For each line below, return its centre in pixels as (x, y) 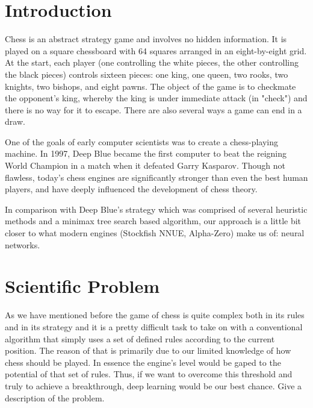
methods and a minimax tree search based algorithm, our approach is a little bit (153, 221)
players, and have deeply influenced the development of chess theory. (131, 189)
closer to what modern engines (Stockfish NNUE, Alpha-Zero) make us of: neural (155, 233)
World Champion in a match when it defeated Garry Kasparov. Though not (145, 165)
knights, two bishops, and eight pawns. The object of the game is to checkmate (150, 86)
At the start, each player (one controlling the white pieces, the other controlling (152, 62)
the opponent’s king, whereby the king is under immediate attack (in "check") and (156, 98)
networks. (23, 244)
